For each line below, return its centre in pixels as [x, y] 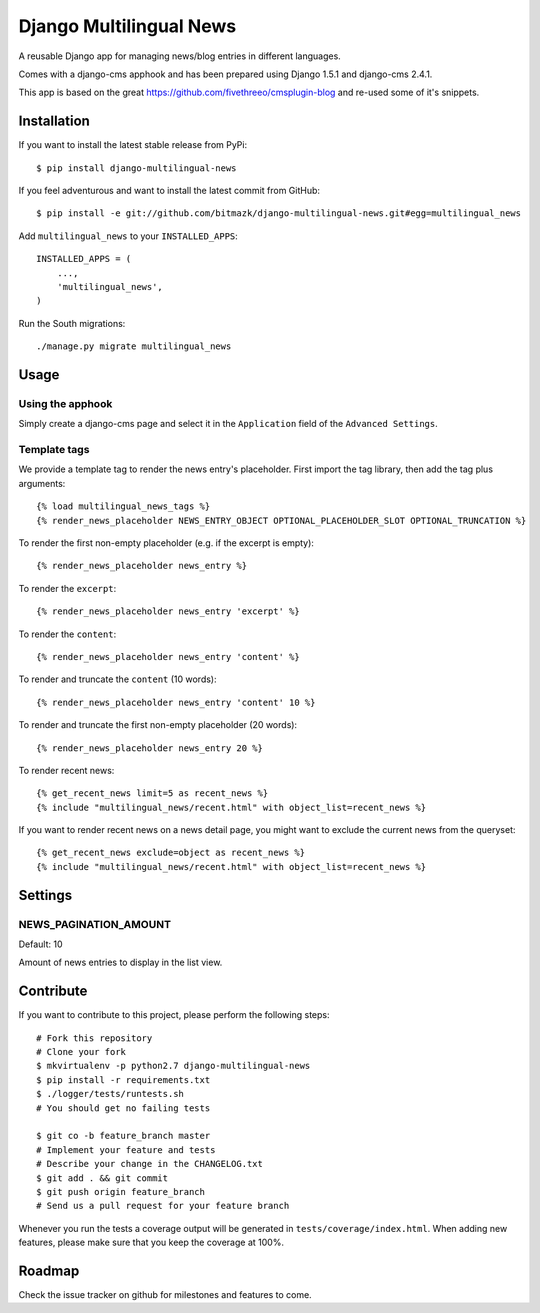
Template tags [54, 450]
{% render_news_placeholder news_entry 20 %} [150, 748]
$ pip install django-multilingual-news [136, 168]
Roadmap [49, 1270]
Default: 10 [41, 944]
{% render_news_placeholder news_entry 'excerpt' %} [168, 611]
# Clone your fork [81, 1052]
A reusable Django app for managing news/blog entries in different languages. [180, 56]
